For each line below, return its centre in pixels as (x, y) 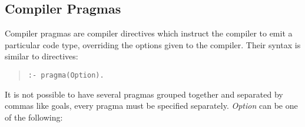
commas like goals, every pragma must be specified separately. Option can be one (151, 106)
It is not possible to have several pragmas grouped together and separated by (144, 94)
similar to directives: (42, 56)
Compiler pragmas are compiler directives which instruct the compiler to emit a (149, 33)
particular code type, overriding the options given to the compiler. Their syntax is (153, 44)
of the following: (34, 117)
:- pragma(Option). (66, 75)
